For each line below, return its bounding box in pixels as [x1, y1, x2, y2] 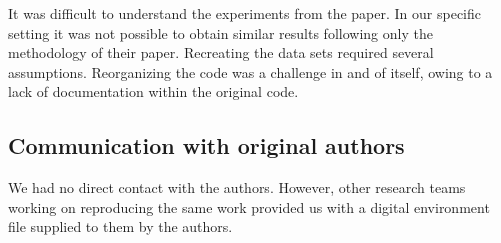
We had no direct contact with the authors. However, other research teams [8, 177, 466, 198]
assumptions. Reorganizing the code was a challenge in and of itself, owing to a [8, 61, 493, 82]
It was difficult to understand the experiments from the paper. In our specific [8, 3, 482, 23]
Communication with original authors [8, 130, 405, 161]
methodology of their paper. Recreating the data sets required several [8, 42, 434, 63]
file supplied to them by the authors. [8, 216, 233, 237]
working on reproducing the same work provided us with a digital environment [8, 196, 490, 217]
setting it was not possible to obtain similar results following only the [8, 22, 433, 43]
